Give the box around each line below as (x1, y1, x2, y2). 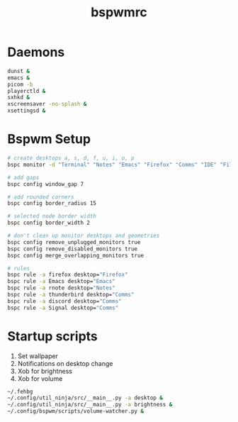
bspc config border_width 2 (7, 219, 91, 227)
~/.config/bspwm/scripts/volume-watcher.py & (7, 408, 144, 415)
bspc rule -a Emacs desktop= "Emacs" (7, 278, 115, 285)
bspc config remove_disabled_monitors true (7, 245, 138, 252)
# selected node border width (7, 213, 97, 220)
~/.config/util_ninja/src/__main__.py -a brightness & (7, 401, 173, 409)
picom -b (7, 81, 33, 88)
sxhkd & (7, 94, 30, 101)
